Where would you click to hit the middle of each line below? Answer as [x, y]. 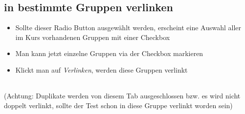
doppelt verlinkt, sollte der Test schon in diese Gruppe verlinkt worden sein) [118, 105]
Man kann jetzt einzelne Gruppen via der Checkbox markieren [109, 53]
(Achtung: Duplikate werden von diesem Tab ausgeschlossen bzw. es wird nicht [122, 96]
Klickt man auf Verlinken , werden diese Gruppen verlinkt [101, 69]
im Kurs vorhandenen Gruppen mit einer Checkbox [93, 37]
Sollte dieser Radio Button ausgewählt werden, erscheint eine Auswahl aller [128, 28]
